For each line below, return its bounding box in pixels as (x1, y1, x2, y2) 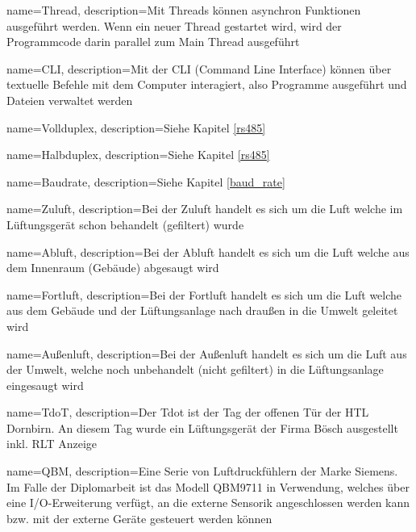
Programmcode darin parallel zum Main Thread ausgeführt (6, 33, 300, 50)
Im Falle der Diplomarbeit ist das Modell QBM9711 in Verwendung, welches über (6, 478, 410, 495)
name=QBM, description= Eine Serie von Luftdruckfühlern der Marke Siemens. (6, 463, 398, 480)
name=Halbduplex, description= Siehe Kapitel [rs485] (6, 146, 270, 163)
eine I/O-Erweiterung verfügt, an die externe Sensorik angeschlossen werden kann (6, 494, 410, 511)
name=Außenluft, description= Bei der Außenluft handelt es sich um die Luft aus (6, 345, 407, 362)
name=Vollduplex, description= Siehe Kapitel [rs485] (6, 119, 266, 136)
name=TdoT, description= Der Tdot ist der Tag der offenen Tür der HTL (6, 404, 369, 421)
